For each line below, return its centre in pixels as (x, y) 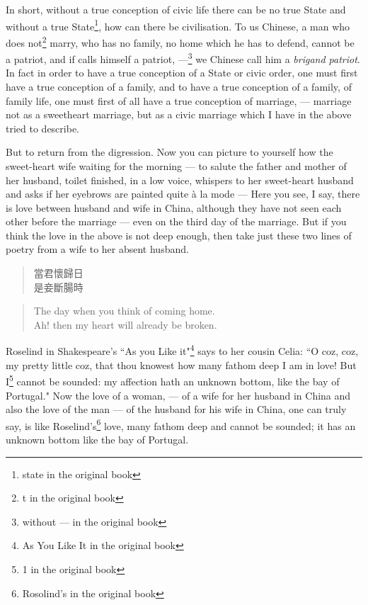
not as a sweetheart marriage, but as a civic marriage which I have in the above (179, 114)
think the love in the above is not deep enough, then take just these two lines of (179, 235)
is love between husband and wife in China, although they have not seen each (174, 207)
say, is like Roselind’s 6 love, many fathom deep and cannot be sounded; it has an (181, 424)
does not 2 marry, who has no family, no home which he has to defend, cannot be (180, 41)
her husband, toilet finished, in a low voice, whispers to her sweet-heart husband (180, 180)
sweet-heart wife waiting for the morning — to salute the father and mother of (176, 165)
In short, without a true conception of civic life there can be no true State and (176, 9)
